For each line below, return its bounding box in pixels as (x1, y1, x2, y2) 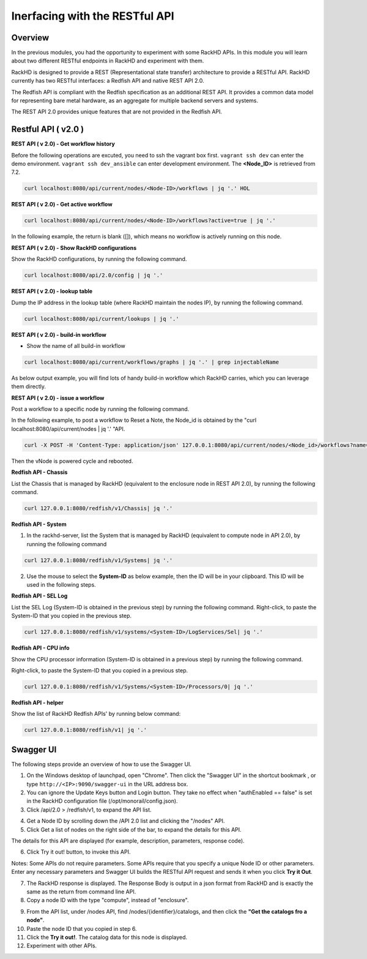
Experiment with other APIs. (26, 942, 97, 949)
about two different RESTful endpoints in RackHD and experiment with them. (11, 57, 204, 64)
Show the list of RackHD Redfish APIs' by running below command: (11, 710, 181, 718)
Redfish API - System (11, 521, 67, 528)
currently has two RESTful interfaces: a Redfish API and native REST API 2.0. (11, 77, 204, 85)
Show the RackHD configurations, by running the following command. (11, 255, 187, 263)
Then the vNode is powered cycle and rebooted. (11, 457, 133, 465)
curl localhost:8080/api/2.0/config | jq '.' (24, 272, 163, 279)
